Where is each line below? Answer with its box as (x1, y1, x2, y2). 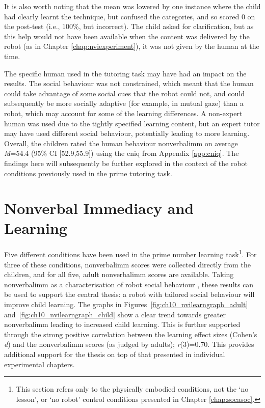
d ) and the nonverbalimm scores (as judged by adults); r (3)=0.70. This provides (4, 339, 254, 349)
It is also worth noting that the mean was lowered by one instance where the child (4, 1, 261, 11)
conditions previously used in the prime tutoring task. (4, 168, 172, 178)
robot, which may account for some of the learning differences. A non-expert (4, 107, 243, 118)
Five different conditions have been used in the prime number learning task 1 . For (4, 248, 257, 260)
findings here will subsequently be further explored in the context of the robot (4, 157, 248, 168)
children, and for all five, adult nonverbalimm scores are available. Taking (4, 269, 234, 280)
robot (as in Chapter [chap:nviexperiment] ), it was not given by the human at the (4, 41, 259, 51)
